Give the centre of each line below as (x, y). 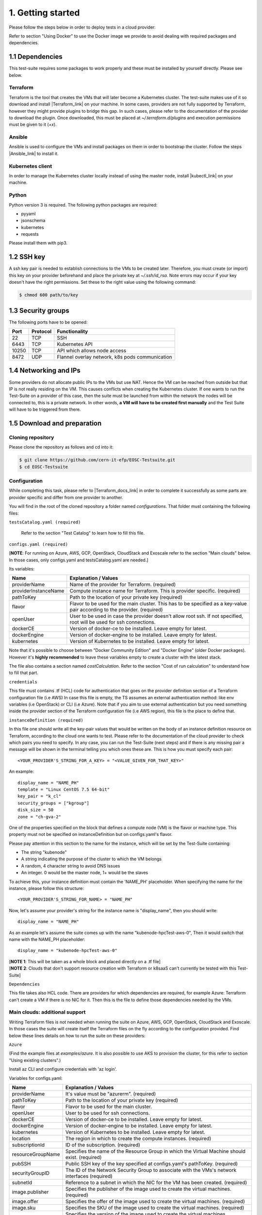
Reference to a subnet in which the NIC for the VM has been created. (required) (156, 1182)
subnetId (22, 1182)
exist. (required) (83, 1157)
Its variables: (22, 569)
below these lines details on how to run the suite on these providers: (77, 1036)
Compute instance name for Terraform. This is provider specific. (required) (155, 591)
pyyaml (28, 213)
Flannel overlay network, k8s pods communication (115, 357)
